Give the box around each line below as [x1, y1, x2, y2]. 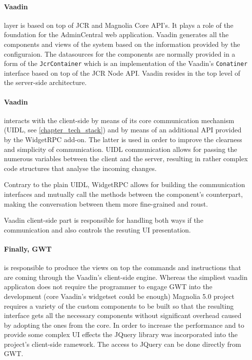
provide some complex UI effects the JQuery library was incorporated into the [4, 329, 238, 339]
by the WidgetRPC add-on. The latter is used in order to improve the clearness [4, 134, 242, 144]
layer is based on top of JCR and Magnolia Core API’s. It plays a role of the [4, 20, 233, 30]
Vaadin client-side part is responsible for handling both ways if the [4, 215, 204, 225]
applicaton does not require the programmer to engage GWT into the [4, 281, 212, 292]
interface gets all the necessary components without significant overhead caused [4, 310, 242, 320]
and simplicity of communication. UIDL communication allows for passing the [4, 144, 237, 154]
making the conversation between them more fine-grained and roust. [4, 198, 208, 209]
